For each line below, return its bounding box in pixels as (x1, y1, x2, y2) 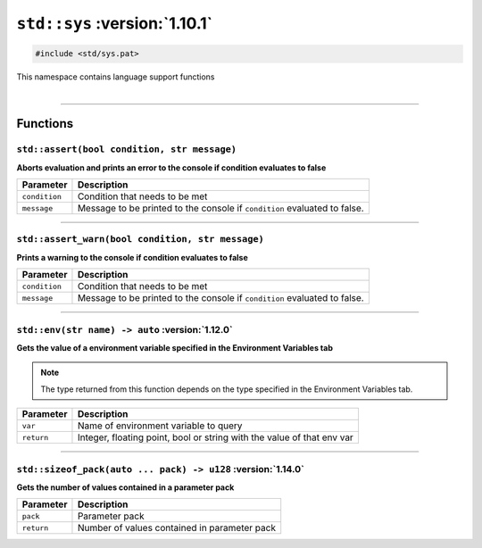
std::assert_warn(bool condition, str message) (16, 233, 265, 245)
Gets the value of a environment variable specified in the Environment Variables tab (16, 342, 334, 353)
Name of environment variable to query (77, 419, 243, 432)
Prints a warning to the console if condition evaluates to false (16, 252, 249, 262)
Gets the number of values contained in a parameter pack (16, 482, 235, 493)
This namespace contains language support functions (16, 71, 215, 82)
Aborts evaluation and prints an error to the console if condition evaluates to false (16, 162, 327, 173)
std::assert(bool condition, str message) (16, 144, 237, 155)
